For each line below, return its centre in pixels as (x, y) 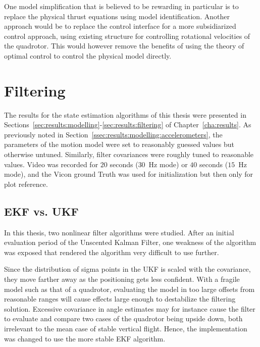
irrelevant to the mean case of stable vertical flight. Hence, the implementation (126, 328)
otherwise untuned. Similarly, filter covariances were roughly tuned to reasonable (129, 154)
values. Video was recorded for (51, 164)
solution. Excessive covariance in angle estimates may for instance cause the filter (130, 308)
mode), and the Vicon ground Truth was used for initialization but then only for (129, 174)
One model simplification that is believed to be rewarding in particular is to (121, 6)
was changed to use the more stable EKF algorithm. (85, 338)
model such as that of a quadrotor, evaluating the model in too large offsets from (129, 289)
